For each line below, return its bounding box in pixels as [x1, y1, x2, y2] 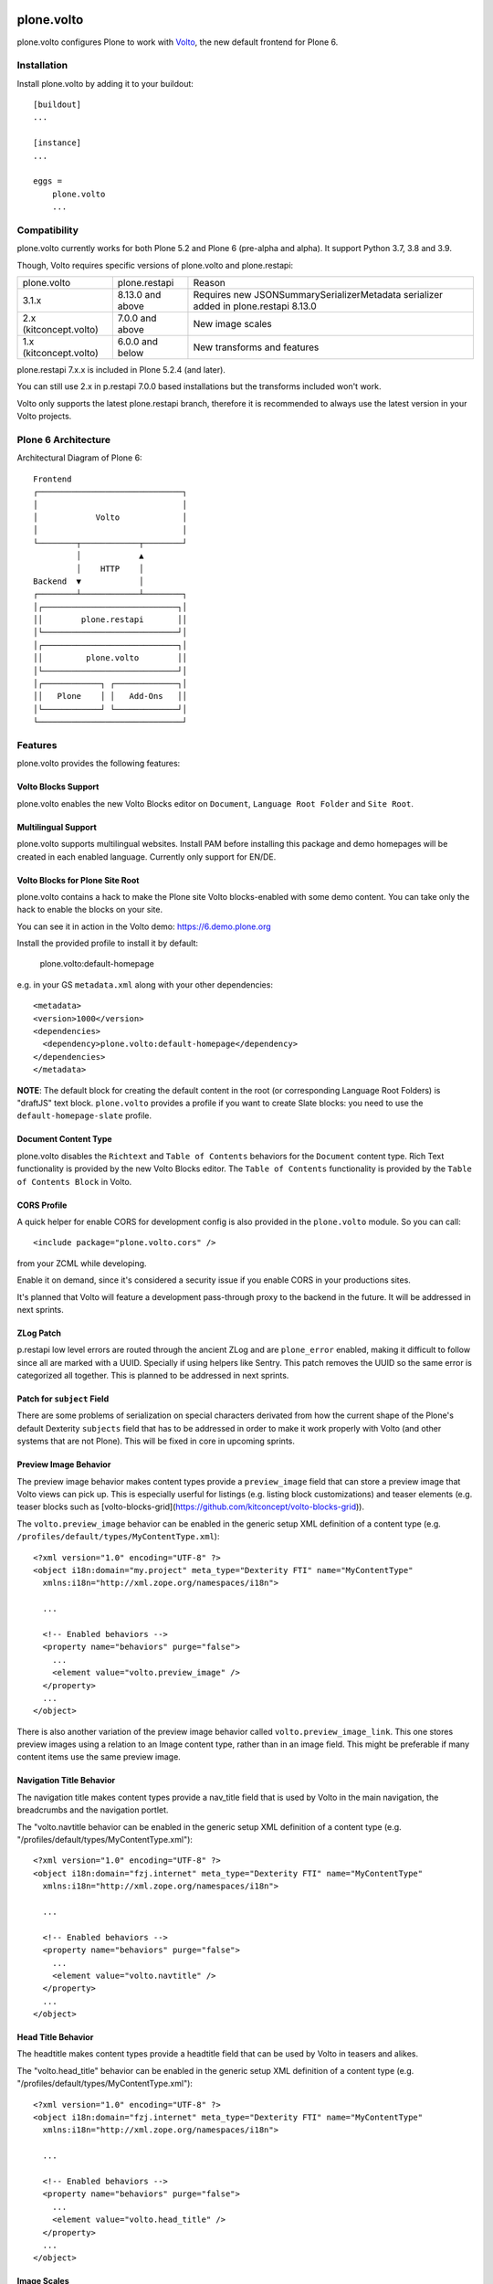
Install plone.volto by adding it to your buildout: [16, 78, 194, 89]
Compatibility [16, 224, 79, 237]
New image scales [193, 318, 273, 331]
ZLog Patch [16, 1327, 61, 1338]
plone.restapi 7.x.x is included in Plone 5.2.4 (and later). [16, 365, 226, 375]
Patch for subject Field [16, 1393, 110, 1404]
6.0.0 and [117, 335, 159, 348]
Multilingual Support [16, 821, 98, 832]
